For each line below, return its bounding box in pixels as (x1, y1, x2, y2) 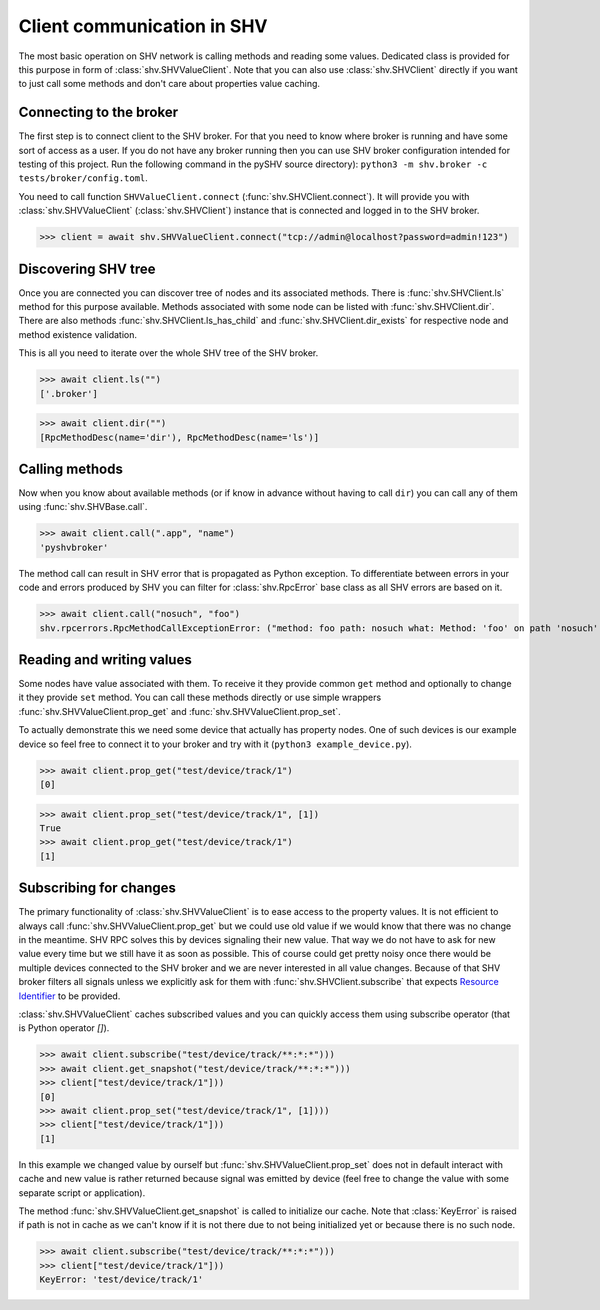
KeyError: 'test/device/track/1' (39, 1274, 204, 1285)
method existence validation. (18, 328, 137, 340)
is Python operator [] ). (18, 1022, 110, 1034)
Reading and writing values (18, 651, 192, 668)
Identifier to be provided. (18, 990, 121, 1002)
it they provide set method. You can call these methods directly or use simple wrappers (18, 691, 382, 704)
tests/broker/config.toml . (18, 172, 149, 184)
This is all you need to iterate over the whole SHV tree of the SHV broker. (18, 347, 319, 359)
